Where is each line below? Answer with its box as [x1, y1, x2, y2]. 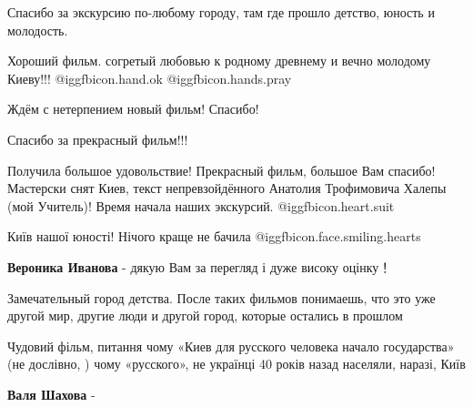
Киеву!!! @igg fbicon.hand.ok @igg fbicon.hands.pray [7, 68, 292, 87]
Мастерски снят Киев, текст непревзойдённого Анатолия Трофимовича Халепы [7, 178, 447, 198]
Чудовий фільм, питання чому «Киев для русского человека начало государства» [7, 336, 455, 355]
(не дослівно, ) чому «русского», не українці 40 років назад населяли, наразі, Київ [7, 354, 466, 373]
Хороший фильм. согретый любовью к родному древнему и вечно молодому [7, 51, 431, 70]
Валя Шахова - [7, 384, 96, 403]
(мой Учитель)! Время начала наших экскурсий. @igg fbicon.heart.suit [7, 196, 395, 215]
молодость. [7, 20, 68, 39]
